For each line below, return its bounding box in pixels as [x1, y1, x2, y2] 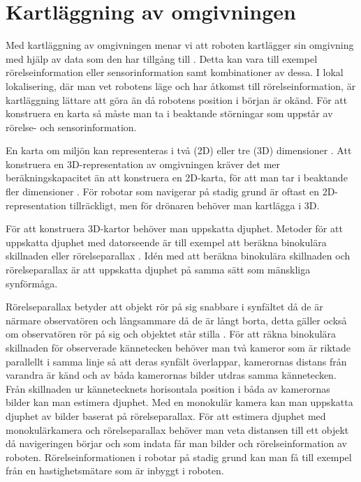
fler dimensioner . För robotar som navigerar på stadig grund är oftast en [6, 184, 319, 199]
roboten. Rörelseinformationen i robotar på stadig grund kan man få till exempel [6, 449, 352, 464]
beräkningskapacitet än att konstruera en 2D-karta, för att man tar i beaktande [6, 170, 348, 185]
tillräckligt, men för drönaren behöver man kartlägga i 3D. [69, 197, 320, 212]
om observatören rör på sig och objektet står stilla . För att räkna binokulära [6, 326, 337, 341]
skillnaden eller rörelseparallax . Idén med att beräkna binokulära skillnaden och [6, 248, 351, 263]
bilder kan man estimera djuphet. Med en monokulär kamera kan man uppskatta [6, 395, 353, 409]
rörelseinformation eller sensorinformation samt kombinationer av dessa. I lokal [6, 65, 344, 80]
